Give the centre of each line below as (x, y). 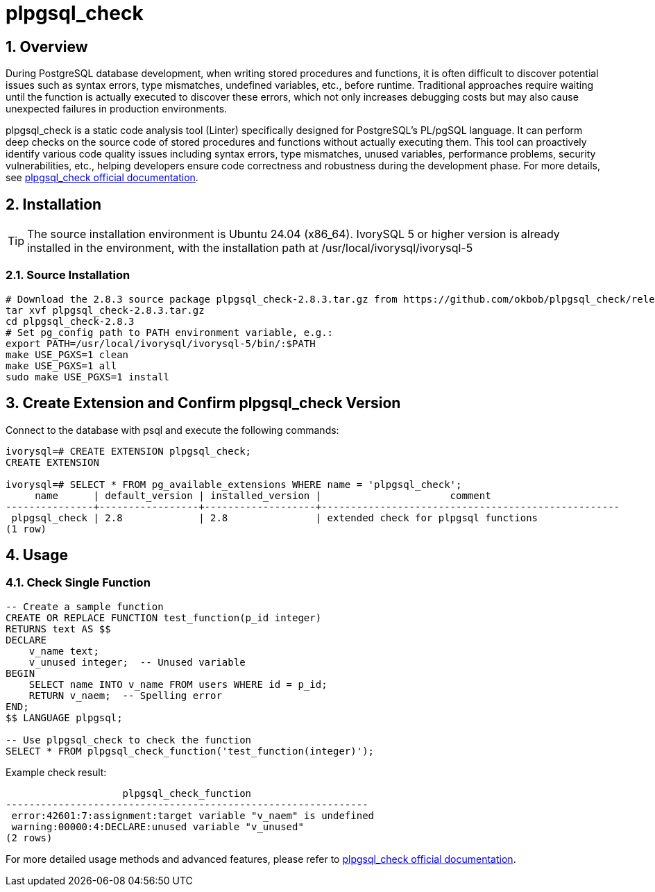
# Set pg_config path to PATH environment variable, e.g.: (170, 332)
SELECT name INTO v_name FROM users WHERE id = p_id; (178, 684)
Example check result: (56, 772)
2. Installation (54, 204)
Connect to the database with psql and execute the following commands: (172, 430)
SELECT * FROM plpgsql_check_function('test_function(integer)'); (190, 751)
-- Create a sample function (85, 606)
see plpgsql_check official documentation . (102, 178)
